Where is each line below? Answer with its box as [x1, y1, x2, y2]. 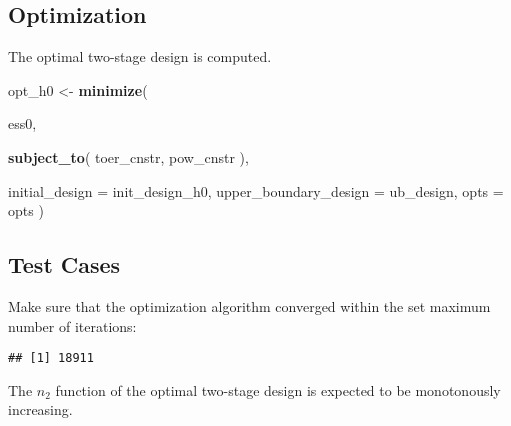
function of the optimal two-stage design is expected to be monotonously [55, 379, 501, 400]
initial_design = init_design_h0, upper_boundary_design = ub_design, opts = [8, 180, 504, 201]
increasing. [8, 399, 73, 420]
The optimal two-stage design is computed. [8, 46, 272, 67]
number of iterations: [8, 315, 137, 336]
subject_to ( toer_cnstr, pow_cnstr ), [8, 146, 249, 167]
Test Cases [8, 249, 121, 280]
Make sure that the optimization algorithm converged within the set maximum [8, 295, 491, 316]
